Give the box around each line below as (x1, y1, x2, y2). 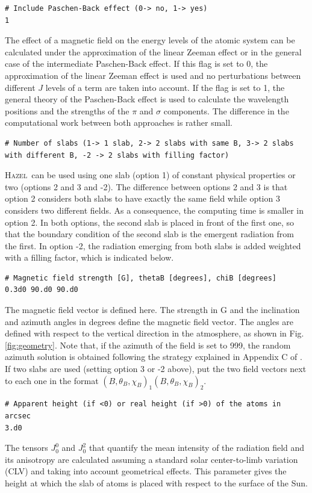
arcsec (5, 412, 31, 421)
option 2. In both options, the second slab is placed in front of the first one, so (5, 215, 295, 228)
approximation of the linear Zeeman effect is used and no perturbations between (5, 69, 301, 81)
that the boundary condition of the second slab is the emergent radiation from (5, 228, 294, 240)
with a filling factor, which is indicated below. (5, 251, 174, 264)
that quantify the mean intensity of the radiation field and (89, 441, 305, 454)
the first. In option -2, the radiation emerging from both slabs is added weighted (5, 239, 301, 252)
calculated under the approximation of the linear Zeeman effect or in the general (5, 45, 302, 58)
